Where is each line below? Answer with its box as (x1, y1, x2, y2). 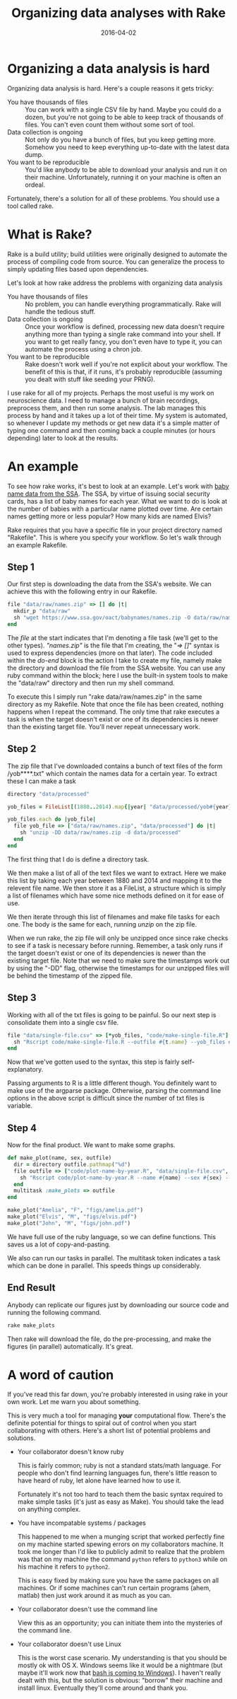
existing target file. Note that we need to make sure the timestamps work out (7, 956, 230, 965)
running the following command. (7, 1308, 102, 1316)
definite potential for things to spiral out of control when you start (7, 1419, 197, 1427)
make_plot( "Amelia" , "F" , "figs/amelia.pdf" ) (7, 1207, 143, 1214)
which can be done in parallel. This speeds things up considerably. (7, 1261, 202, 1270)
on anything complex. (17, 1505, 81, 1514)
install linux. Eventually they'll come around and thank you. (17, 1683, 188, 1692)
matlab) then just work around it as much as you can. (17, 1591, 172, 1600)
